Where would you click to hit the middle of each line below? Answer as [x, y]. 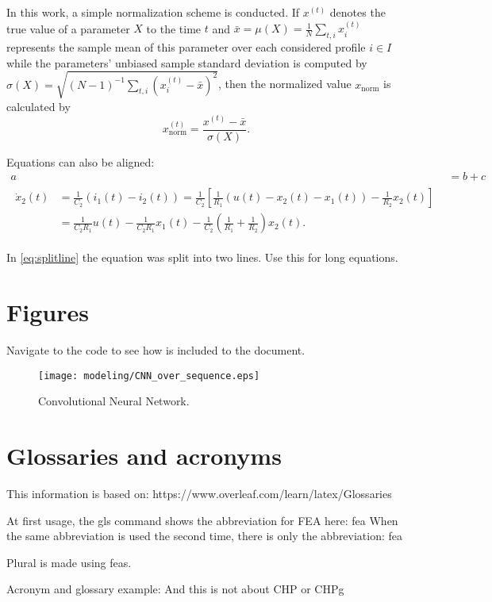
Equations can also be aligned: [81, 161]
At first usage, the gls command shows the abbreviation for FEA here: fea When [202, 520]
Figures [48, 312]
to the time [174, 28]
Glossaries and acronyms [144, 456]
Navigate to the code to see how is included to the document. [156, 350]
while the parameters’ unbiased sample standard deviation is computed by [187, 62]
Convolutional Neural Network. [114, 401]
